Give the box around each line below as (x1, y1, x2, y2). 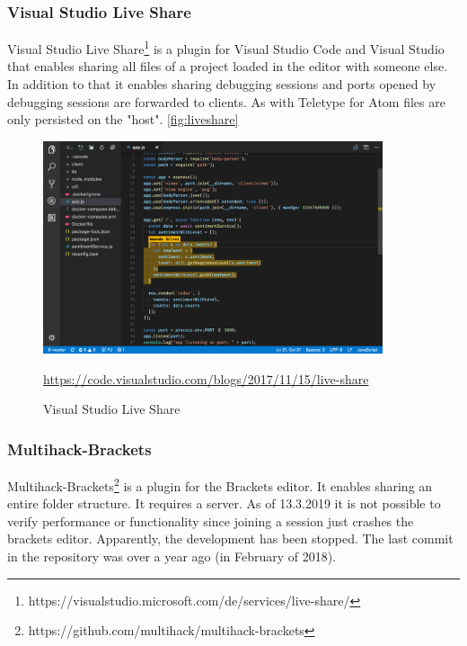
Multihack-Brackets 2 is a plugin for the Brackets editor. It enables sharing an (7, 474, 433, 495)
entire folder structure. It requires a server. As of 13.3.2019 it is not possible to (7, 494, 441, 513)
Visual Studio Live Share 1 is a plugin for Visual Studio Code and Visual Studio (7, 37, 445, 58)
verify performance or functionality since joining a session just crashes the (7, 511, 414, 530)
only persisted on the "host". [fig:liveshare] (7, 110, 239, 129)
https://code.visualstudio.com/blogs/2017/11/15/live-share (43, 369, 369, 388)
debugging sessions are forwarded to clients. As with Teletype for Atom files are (7, 92, 445, 111)
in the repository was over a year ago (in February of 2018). (7, 547, 337, 566)
